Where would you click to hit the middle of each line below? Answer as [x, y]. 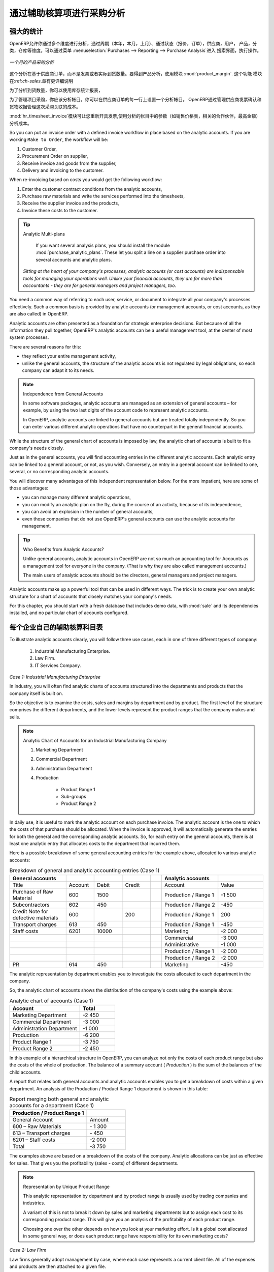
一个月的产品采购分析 [32, 62]
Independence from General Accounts [63, 394]
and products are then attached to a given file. [58, 1266]
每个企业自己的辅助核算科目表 [56, 628]
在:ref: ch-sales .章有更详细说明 [41, 81]
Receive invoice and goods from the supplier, [69, 163]
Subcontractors [31, 905]
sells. [15, 717]
